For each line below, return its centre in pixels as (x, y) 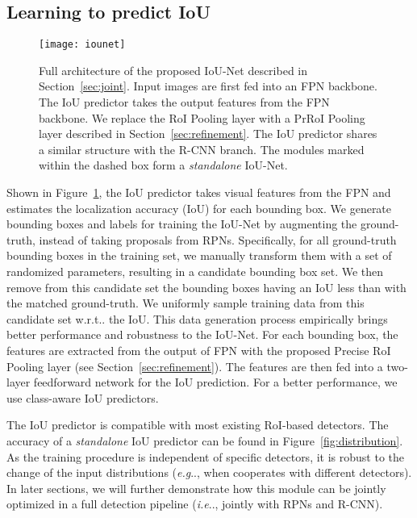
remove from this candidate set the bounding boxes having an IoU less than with (206, 287)
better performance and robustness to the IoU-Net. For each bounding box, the (202, 334)
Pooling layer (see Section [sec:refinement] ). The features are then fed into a (195, 366)
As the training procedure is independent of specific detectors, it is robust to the (205, 456)
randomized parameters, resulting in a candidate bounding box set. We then (195, 271)
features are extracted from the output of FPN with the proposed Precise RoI (199, 350)
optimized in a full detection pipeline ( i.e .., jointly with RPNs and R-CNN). (195, 504)
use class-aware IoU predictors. (83, 397)
